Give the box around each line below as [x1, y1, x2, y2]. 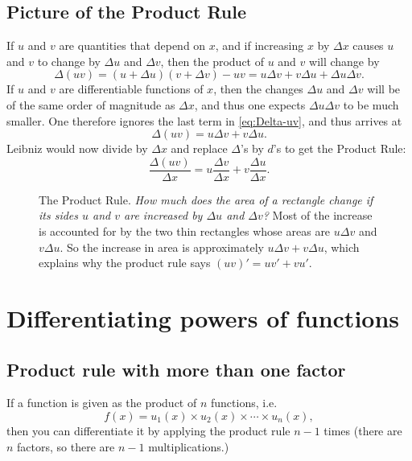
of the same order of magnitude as [6, 96, 175, 113]
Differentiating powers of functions [6, 301, 400, 334]
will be [367, 80, 401, 97]
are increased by [124, 207, 203, 224]
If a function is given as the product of [6, 394, 197, 411]
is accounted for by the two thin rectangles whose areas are [39, 223, 331, 240]
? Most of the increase [262, 207, 373, 224]
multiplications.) [148, 438, 229, 455]
